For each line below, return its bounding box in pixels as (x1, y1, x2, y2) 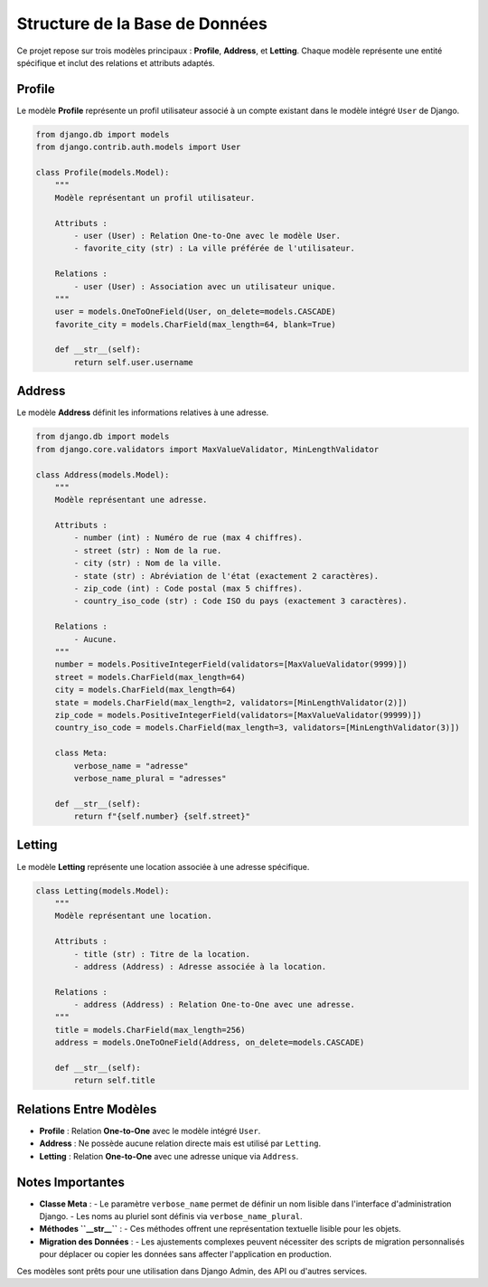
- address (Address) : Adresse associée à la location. (73, 961, 327, 971)
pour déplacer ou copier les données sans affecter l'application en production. (39, 1249, 332, 1260)
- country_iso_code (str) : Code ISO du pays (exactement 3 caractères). (73, 596, 408, 606)
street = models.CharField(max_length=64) (54, 672, 246, 682)
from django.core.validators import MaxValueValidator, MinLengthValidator (35, 444, 380, 454)
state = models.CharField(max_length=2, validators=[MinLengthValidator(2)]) (54, 697, 408, 707)
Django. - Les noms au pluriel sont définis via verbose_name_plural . (39, 1210, 303, 1221)
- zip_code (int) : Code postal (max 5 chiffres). (73, 583, 303, 594)
